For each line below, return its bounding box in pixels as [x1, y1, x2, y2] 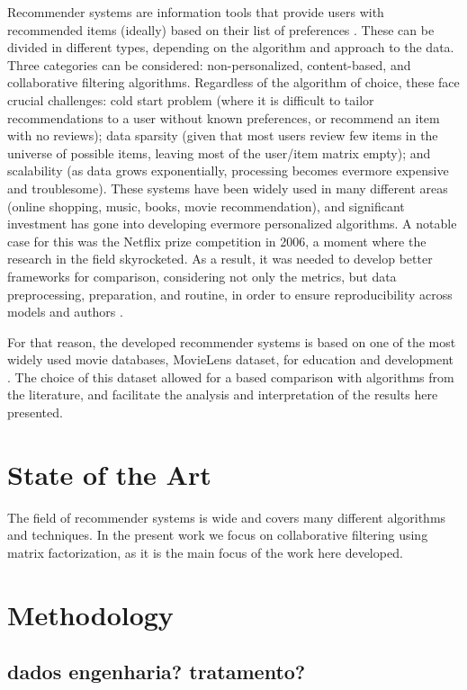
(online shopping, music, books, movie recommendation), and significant [7, 196, 405, 215]
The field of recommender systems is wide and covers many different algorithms [7, 507, 446, 526]
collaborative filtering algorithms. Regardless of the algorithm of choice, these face [7, 73, 460, 92]
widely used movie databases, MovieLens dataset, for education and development [7, 350, 454, 369]
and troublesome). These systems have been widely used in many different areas [7, 178, 448, 197]
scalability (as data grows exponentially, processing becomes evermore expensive [7, 161, 449, 180]
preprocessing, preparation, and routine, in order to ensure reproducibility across [7, 284, 453, 303]
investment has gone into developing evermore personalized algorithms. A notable [7, 214, 457, 233]
